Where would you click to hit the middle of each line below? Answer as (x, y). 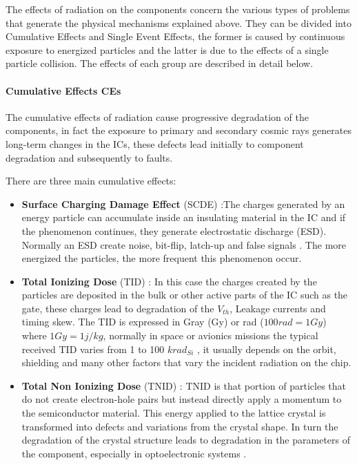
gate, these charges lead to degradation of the (118, 308)
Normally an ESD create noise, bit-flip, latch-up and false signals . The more (184, 244)
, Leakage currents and (278, 308)
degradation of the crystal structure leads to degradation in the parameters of (186, 440)
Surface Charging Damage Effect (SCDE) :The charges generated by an (183, 203)
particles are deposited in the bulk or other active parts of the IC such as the (185, 295)
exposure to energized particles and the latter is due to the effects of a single (167, 49)
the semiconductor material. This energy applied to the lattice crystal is (174, 413)
